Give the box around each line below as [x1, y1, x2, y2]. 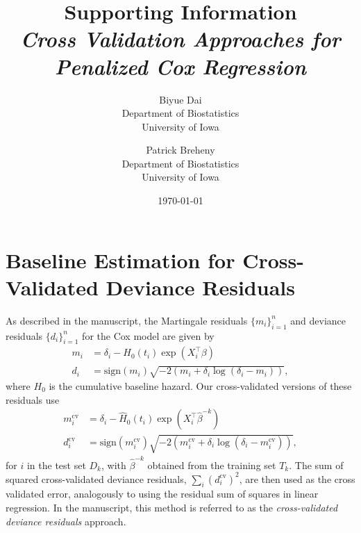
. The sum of [289, 457, 344, 472]
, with [101, 457, 126, 472]
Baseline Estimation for [6, 245, 235, 274]
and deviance [290, 313, 346, 327]
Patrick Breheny [146, 142, 215, 157]
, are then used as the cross [239, 471, 355, 486]
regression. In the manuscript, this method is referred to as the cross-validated [6, 500, 338, 514]
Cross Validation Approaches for [20, 24, 341, 54]
